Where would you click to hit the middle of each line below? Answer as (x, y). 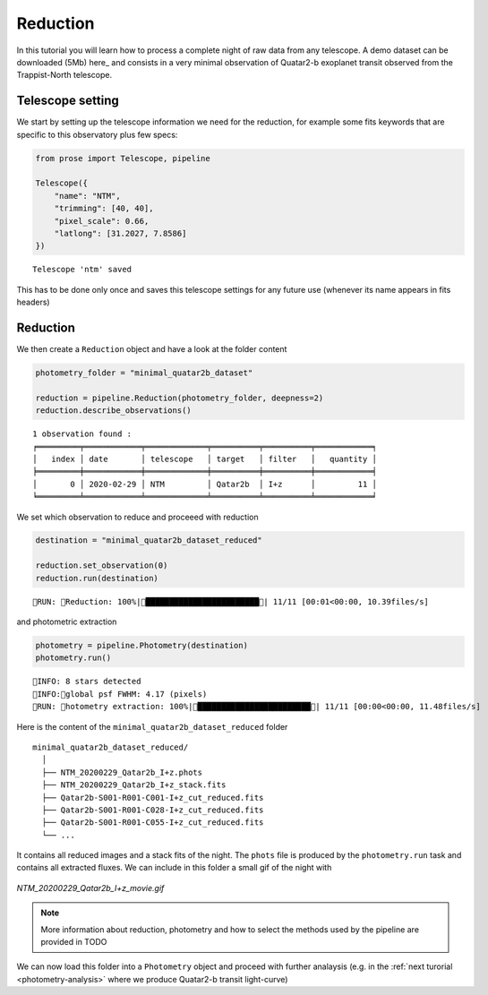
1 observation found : (82, 434)
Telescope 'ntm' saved (82, 270)
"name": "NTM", (87, 196)
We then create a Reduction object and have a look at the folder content (152, 349)
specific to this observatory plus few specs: (97, 134)
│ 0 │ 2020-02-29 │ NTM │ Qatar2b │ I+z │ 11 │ (205, 484)
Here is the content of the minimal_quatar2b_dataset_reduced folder (152, 726)
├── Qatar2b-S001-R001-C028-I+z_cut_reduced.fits (153, 810)
